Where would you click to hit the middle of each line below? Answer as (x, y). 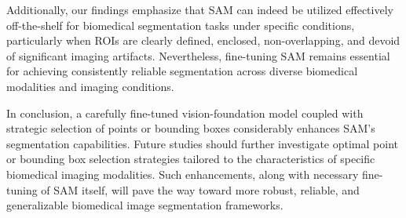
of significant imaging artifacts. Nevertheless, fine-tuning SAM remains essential (198, 55)
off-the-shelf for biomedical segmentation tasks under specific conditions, (181, 25)
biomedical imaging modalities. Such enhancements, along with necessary (183, 174)
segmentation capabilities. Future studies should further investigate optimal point (202, 143)
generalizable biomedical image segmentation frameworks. (145, 205)
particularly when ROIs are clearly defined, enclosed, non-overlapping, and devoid (203, 40)
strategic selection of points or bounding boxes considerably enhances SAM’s (191, 128)
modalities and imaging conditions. (90, 86)
